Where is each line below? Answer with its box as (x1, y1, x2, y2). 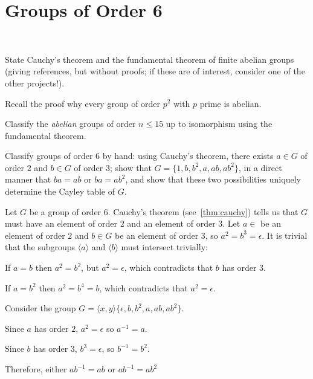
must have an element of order (5, 217, 118, 230)
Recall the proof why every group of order (5, 97, 161, 109)
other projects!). (5, 76, 65, 89)
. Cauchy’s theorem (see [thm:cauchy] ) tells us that (108, 205, 298, 218)
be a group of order (29, 205, 102, 218)
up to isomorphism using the (166, 117, 273, 130)
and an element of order (127, 217, 216, 230)
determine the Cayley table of (5, 185, 115, 198)
